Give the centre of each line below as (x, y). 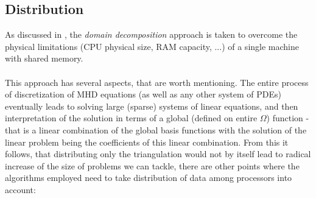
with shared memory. (44, 58)
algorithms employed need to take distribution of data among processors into (149, 178)
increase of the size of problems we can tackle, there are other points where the (152, 165)
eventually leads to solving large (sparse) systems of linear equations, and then (152, 106)
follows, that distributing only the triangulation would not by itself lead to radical (158, 154)
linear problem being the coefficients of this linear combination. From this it (147, 142)
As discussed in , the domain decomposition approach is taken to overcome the (151, 34)
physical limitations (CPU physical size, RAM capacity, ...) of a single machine (152, 46)
